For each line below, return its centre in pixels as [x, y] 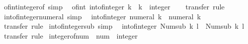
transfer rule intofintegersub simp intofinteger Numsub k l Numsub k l [124, 26]
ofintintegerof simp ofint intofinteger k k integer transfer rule [114, 6]
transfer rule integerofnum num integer [71, 35]
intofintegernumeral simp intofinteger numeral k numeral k [102, 16]
